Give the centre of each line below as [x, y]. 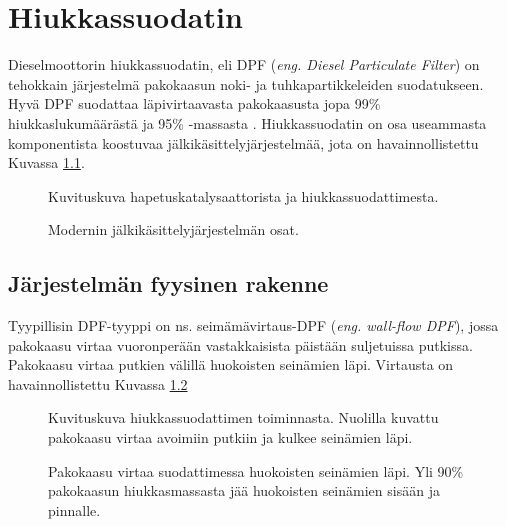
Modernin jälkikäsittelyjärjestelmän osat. [173, 229]
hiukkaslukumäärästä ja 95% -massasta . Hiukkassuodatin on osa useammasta [247, 122]
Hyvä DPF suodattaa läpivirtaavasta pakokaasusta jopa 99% [194, 103]
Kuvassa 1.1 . [46, 162]
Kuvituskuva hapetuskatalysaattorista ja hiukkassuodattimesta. [243, 195]
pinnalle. [74, 509]
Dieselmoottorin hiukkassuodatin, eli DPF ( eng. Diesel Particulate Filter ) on [244, 64]
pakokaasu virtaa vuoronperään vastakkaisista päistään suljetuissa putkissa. [240, 344]
